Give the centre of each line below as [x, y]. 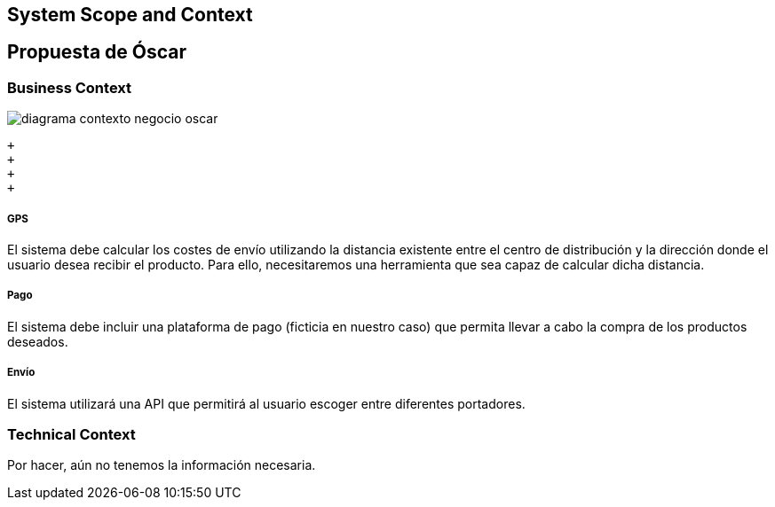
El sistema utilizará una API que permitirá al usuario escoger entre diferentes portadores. [266, 403]
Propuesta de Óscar [97, 52]
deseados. [38, 341]
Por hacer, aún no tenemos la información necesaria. [162, 465]
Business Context [70, 87]
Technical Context [71, 434]
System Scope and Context [130, 15]
